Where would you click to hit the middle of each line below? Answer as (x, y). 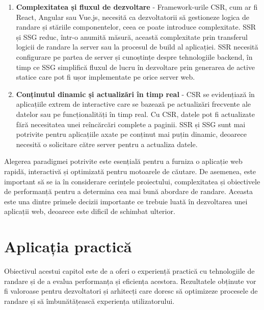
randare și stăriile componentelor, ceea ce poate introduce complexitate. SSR (136, 27)
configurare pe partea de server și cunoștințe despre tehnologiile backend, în (134, 56)
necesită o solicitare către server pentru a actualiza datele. (107, 144)
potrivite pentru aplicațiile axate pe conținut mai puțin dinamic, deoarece (131, 134)
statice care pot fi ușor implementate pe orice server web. (105, 77)
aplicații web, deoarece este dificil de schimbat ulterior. (90, 211)
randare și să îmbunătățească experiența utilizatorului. (89, 301)
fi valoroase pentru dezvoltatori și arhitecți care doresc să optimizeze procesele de (131, 291)
